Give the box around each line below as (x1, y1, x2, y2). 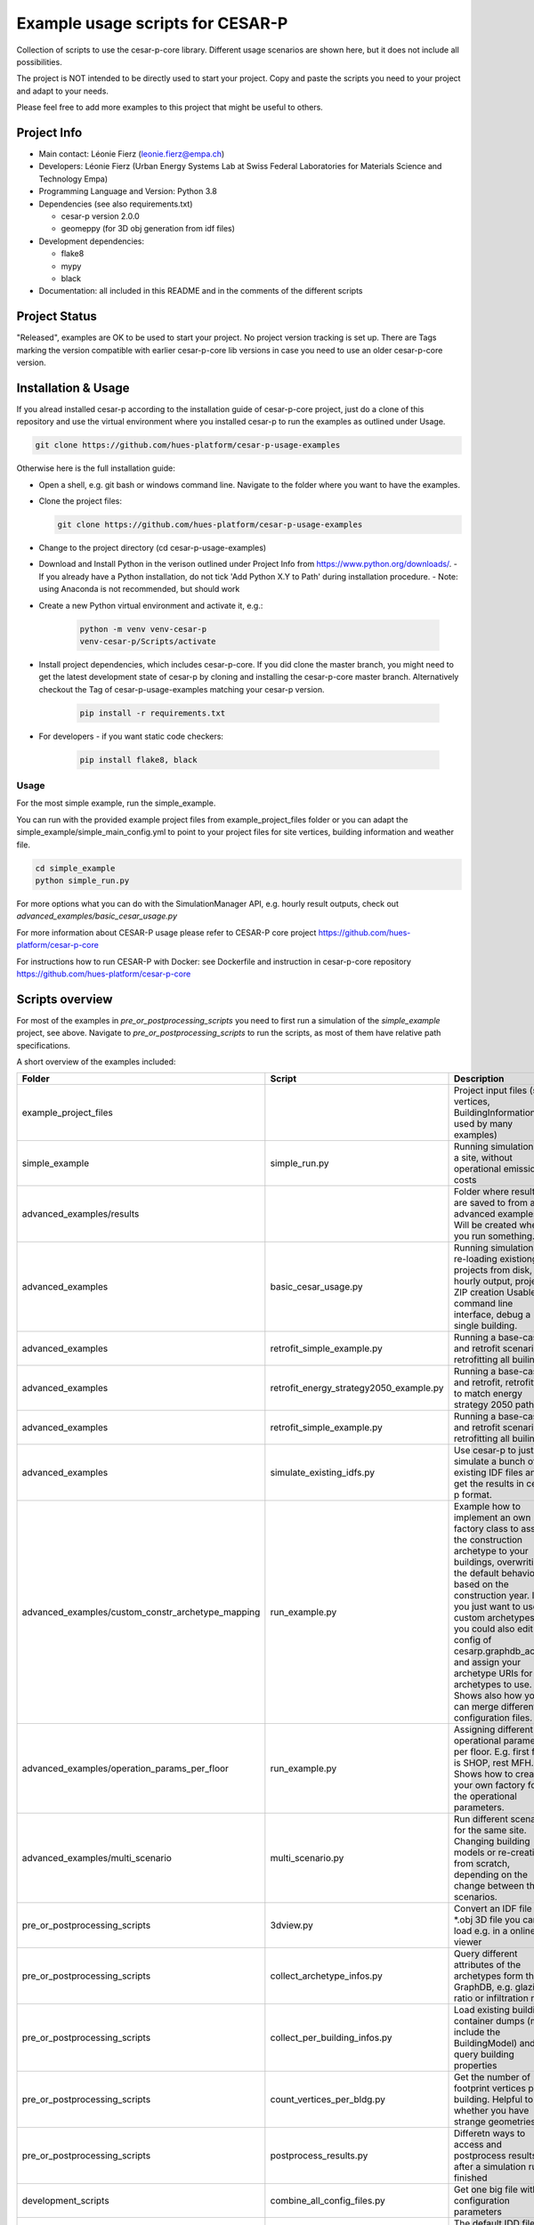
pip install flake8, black (79, 755, 198, 765)
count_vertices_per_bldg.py (270, 2093, 386, 2106)
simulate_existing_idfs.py (270, 1467, 376, 1479)
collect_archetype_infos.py (270, 1970, 383, 1982)
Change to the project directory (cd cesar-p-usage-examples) (38, 543, 267, 554)
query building (453, 2048, 515, 2060)
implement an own (453, 1511, 531, 1524)
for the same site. (453, 1824, 527, 1837)
